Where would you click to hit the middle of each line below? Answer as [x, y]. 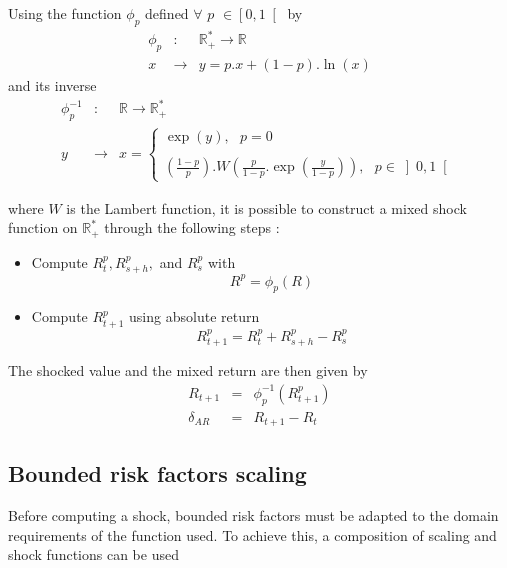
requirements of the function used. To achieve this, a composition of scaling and [252, 534]
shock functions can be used [93, 554]
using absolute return [194, 316]
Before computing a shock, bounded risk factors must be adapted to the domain [253, 515]
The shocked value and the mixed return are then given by [188, 370]
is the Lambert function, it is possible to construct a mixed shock [266, 207]
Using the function [65, 13]
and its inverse [52, 85]
